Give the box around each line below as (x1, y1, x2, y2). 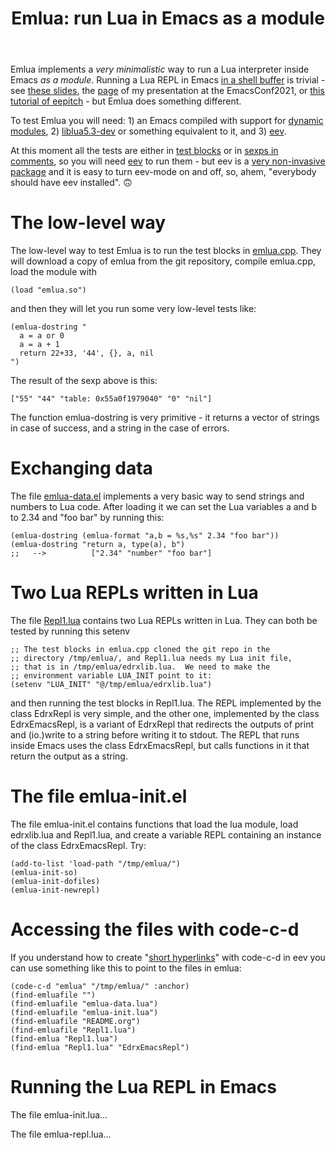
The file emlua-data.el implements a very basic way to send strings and (10, 490, 305, 502)
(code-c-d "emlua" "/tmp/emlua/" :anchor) (10, 981, 190, 991)
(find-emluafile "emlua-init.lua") (10, 1007, 159, 1017)
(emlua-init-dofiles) (10, 876, 101, 886)
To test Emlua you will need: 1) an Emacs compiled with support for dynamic (10, 115, 324, 127)
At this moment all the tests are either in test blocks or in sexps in (10, 145, 279, 157)
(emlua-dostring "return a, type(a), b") (10, 540, 186, 550)
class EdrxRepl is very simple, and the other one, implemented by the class (10, 708, 320, 719)
